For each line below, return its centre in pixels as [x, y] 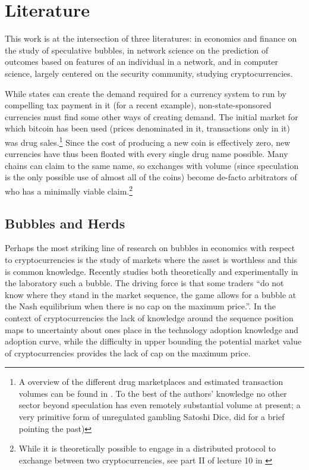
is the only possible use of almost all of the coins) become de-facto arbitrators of [151, 177]
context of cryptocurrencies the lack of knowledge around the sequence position [149, 317]
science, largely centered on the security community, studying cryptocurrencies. [149, 73]
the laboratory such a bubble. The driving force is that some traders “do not [144, 283]
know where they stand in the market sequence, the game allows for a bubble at [151, 294]
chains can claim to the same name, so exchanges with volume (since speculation [152, 165]
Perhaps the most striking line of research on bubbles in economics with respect [150, 248]
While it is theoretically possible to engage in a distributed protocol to [147, 448]
